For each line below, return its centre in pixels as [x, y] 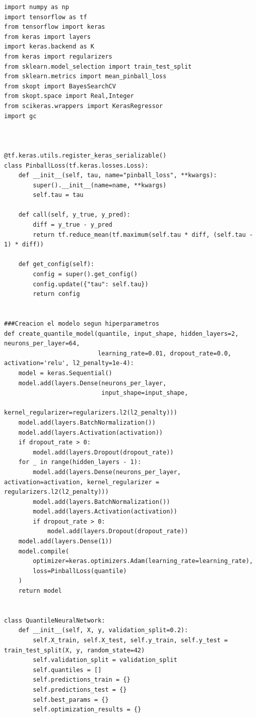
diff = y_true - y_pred [73, 225]
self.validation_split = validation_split [105, 660]
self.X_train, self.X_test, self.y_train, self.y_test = [130, 640]
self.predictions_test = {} [80, 689]
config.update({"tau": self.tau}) [91, 284]
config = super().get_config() [85, 274]
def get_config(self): [56, 264]
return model [40, 591]
